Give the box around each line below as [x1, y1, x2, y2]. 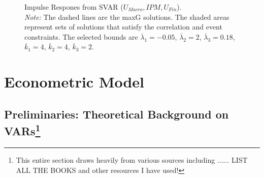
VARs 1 [4, 121, 41, 139]
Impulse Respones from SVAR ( [24, 2, 123, 12]
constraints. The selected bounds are [24, 31, 138, 42]
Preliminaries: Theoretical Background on [4, 106, 229, 122]
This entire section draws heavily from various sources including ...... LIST [16, 154, 248, 165]
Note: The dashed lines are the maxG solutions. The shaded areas [24, 11, 229, 22]
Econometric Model [4, 71, 145, 92]
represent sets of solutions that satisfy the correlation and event [24, 21, 222, 32]
